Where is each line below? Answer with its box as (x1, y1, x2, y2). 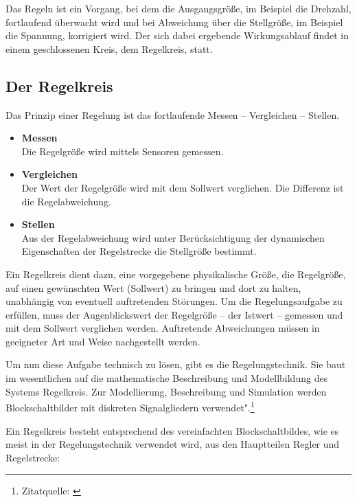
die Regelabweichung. (21, 194, 111, 208)
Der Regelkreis (5, 75, 113, 96)
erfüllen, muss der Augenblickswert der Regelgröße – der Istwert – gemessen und (5, 307, 343, 321)
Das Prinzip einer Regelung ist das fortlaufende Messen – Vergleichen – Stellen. (5, 107, 340, 122)
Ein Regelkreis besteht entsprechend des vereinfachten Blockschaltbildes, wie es (5, 423, 339, 437)
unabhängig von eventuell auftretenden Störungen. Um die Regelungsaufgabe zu (5, 294, 343, 308)
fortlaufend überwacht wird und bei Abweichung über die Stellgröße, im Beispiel (5, 14, 343, 29)
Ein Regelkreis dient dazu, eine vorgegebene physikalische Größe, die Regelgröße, (5, 266, 346, 281)
